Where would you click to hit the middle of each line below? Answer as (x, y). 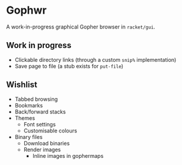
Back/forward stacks (40, 112)
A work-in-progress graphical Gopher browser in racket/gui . (81, 27)
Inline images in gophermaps (68, 156)
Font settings (40, 124)
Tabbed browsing (36, 99)
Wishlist (22, 85)
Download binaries (47, 143)
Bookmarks (29, 105)
